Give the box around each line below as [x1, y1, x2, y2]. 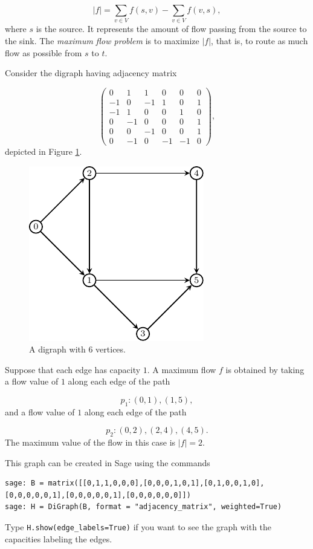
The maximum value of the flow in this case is [5, 436, 176, 449]
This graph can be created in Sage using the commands [5, 456, 210, 469]
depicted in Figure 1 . [5, 145, 82, 157]
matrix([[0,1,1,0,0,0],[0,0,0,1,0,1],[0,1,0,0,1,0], [48, 479, 265, 488]
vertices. [95, 343, 126, 356]
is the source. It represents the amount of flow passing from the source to [36, 22, 307, 35]
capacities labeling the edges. [5, 532, 112, 545]
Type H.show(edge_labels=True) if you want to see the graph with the [5, 521, 272, 533]
